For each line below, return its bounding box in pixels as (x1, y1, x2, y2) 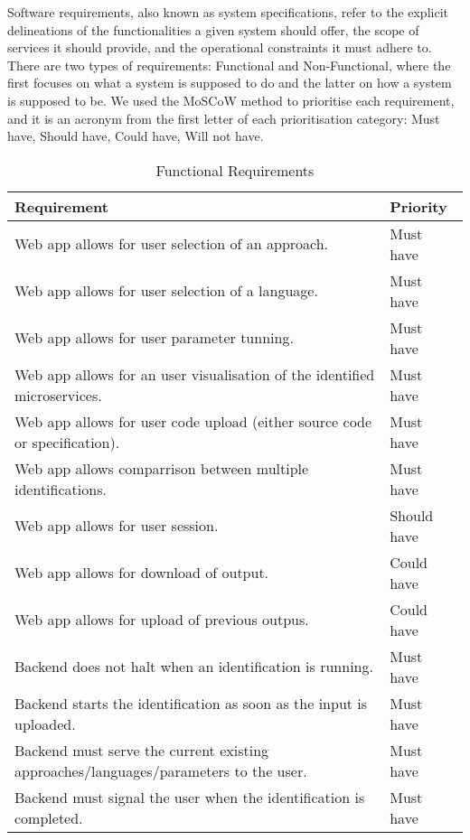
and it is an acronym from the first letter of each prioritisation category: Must (7, 108, 440, 127)
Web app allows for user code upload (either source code (14, 410, 372, 432)
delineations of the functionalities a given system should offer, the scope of (7, 20, 419, 39)
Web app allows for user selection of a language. (14, 280, 318, 302)
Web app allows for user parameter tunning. (14, 327, 294, 349)
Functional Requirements (155, 159, 315, 181)
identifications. (14, 478, 107, 499)
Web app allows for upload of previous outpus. (14, 609, 309, 630)
